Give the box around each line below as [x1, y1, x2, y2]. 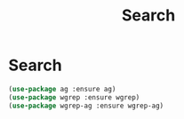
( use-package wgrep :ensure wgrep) [8, 92, 140, 102]
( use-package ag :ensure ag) [8, 84, 116, 93]
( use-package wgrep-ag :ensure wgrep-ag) [8, 101, 164, 110]
